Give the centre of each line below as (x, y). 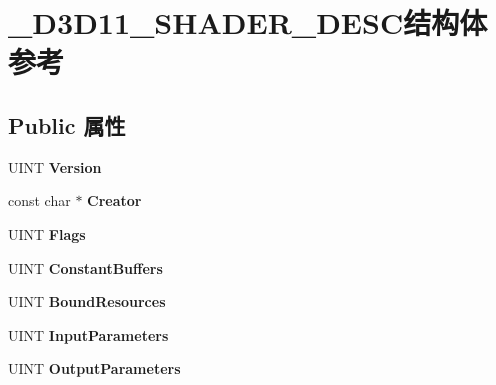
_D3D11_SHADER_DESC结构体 (248, 22)
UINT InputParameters (88, 334)
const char (39, 200)
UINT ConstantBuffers (85, 267)
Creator (114, 200)
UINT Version (55, 166)
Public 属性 (67, 124)
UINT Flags (47, 233)
